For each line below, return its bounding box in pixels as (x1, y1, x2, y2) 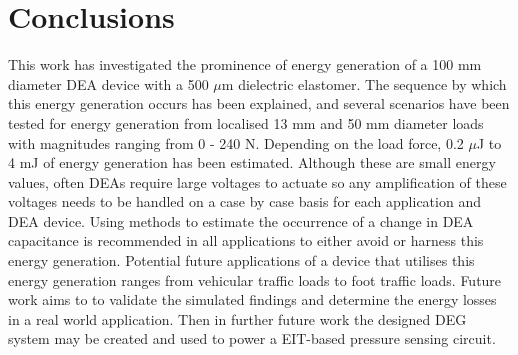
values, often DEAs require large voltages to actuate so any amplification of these (8, 171, 507, 192)
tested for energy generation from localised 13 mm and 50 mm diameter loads (8, 112, 484, 133)
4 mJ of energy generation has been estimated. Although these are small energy (8, 152, 496, 173)
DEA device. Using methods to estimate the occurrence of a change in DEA (8, 210, 474, 231)
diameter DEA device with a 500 (8, 73, 209, 94)
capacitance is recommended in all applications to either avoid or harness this (8, 230, 484, 251)
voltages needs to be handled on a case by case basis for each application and (8, 191, 481, 212)
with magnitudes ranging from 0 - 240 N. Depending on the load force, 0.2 (8, 132, 464, 153)
